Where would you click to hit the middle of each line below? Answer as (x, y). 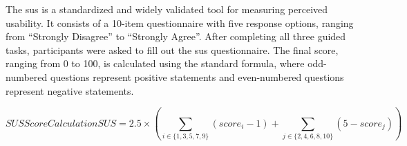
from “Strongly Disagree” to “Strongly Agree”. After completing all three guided (176, 36)
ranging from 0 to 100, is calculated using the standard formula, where (155, 63)
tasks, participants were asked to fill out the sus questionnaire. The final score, (172, 49)
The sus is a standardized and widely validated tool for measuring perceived (167, 9)
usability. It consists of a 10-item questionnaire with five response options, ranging (180, 22)
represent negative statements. (70, 90)
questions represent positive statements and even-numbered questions (197, 76)
